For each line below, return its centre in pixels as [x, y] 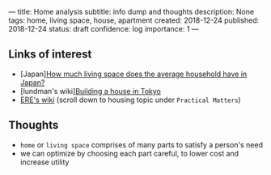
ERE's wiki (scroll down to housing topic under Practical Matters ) [130, 100]
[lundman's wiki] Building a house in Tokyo [91, 91]
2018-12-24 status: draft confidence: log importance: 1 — [104, 29]
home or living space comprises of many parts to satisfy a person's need [141, 144]
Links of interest [50, 55]
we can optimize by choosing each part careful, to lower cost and [129, 153]
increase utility [44, 162]
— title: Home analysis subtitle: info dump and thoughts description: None [131, 12]
